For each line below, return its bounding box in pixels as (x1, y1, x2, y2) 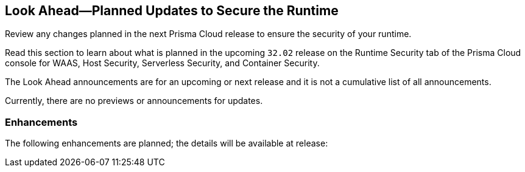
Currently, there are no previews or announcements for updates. (5, 95, 263, 106)
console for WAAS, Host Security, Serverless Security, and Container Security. (5, 58, 320, 69)
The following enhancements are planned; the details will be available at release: (5, 138, 328, 149)
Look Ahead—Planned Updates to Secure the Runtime (5, 3, 339, 18)
